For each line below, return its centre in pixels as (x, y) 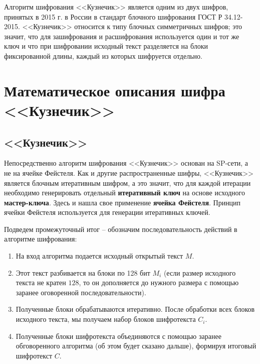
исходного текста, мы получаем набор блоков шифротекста (106, 319)
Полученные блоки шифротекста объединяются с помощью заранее (118, 336)
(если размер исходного (200, 272)
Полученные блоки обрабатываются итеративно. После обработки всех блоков (135, 309)
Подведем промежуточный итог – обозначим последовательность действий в (121, 229)
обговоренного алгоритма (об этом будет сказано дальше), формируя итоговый (136, 346)
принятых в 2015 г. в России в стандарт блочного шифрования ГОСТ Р (113, 16)
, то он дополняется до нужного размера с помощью (159, 282)
